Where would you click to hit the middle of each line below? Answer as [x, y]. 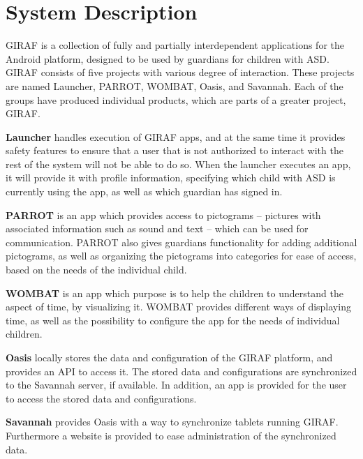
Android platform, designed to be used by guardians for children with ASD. [168, 58]
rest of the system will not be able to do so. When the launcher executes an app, [178, 164]
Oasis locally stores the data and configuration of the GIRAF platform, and [169, 357]
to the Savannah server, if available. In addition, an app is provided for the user [176, 385]
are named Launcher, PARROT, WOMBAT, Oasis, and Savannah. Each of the [175, 85]
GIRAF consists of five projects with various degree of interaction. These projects [180, 72]
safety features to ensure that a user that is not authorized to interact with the [175, 150]
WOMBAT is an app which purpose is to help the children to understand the [175, 293]
